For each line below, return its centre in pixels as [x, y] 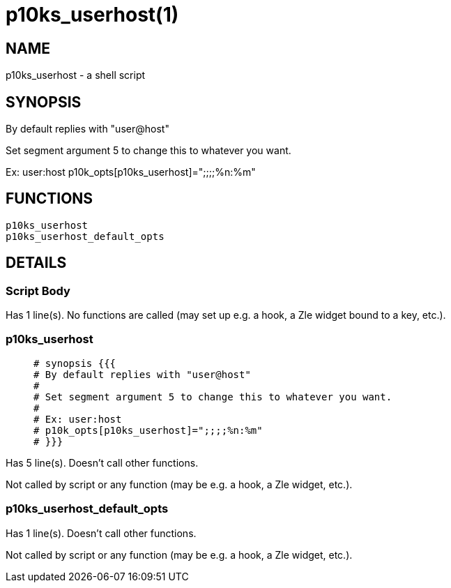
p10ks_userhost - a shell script [76, 75]
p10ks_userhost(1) [92, 15]
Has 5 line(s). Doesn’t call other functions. [102, 462]
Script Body [38, 291]
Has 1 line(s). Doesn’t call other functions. [101, 533]
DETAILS [36, 263]
